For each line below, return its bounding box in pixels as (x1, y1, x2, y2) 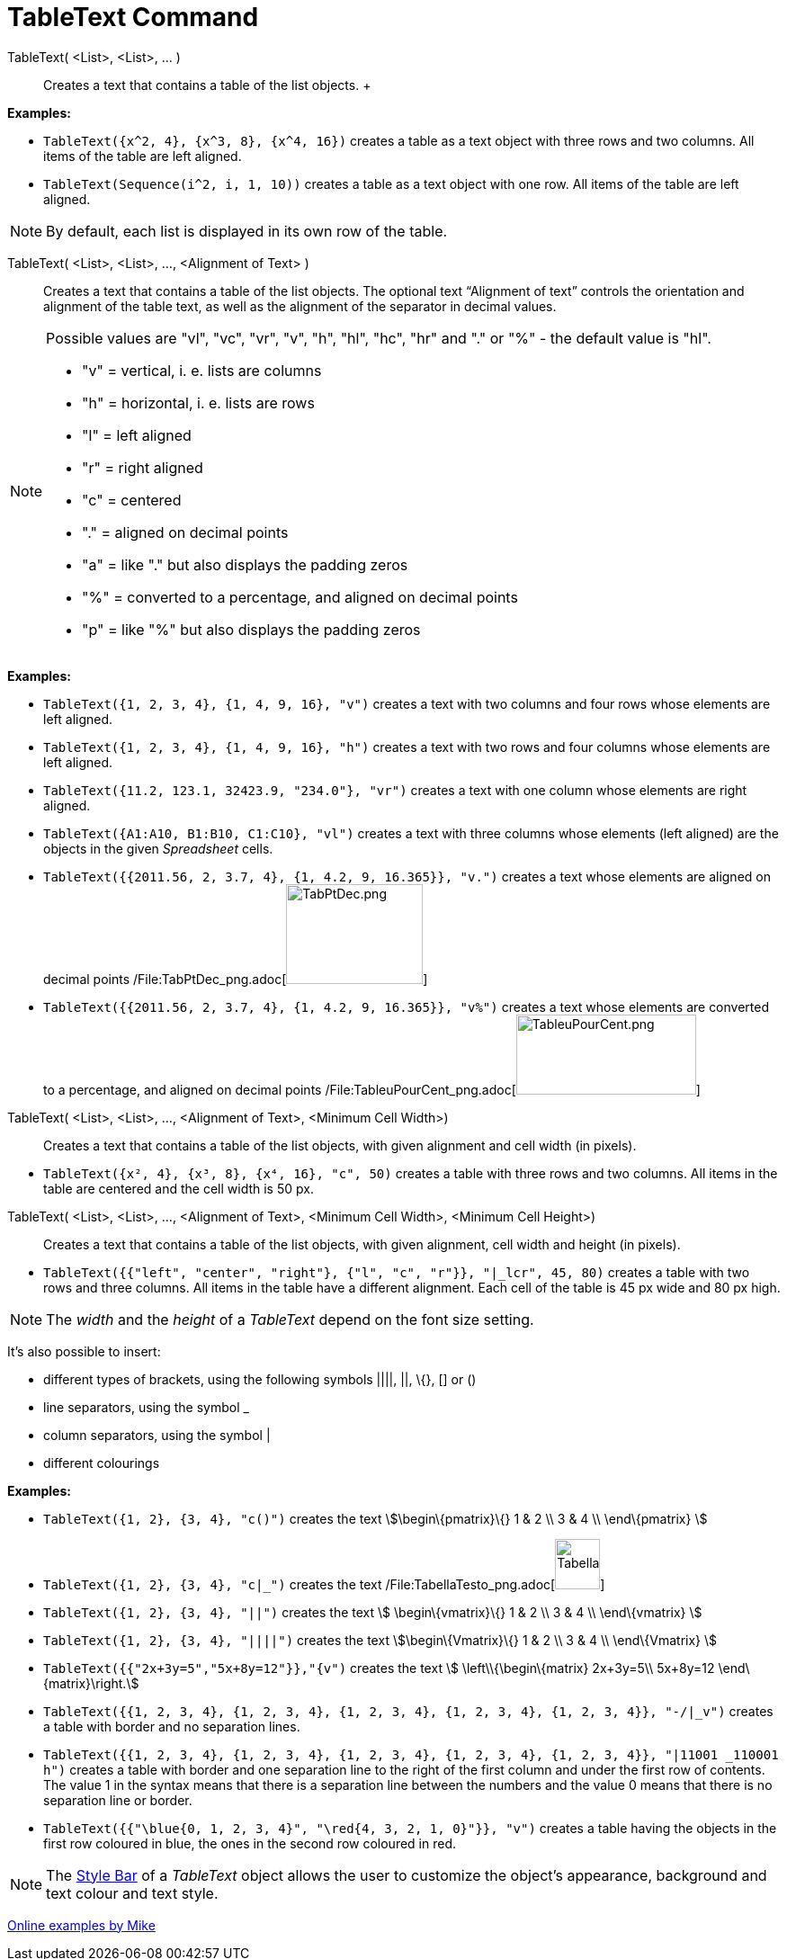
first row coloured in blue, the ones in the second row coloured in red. (43, 1835, 457, 1851)
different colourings (43, 1454, 160, 1471)
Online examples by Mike (7, 1917, 156, 1933)
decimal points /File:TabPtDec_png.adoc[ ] (43, 971, 428, 987)
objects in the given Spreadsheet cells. (43, 840, 273, 856)
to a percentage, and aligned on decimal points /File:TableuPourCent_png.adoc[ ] (43, 1081, 701, 1097)
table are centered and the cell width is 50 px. (43, 1180, 314, 1196)
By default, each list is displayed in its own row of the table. (46, 221, 448, 240)
